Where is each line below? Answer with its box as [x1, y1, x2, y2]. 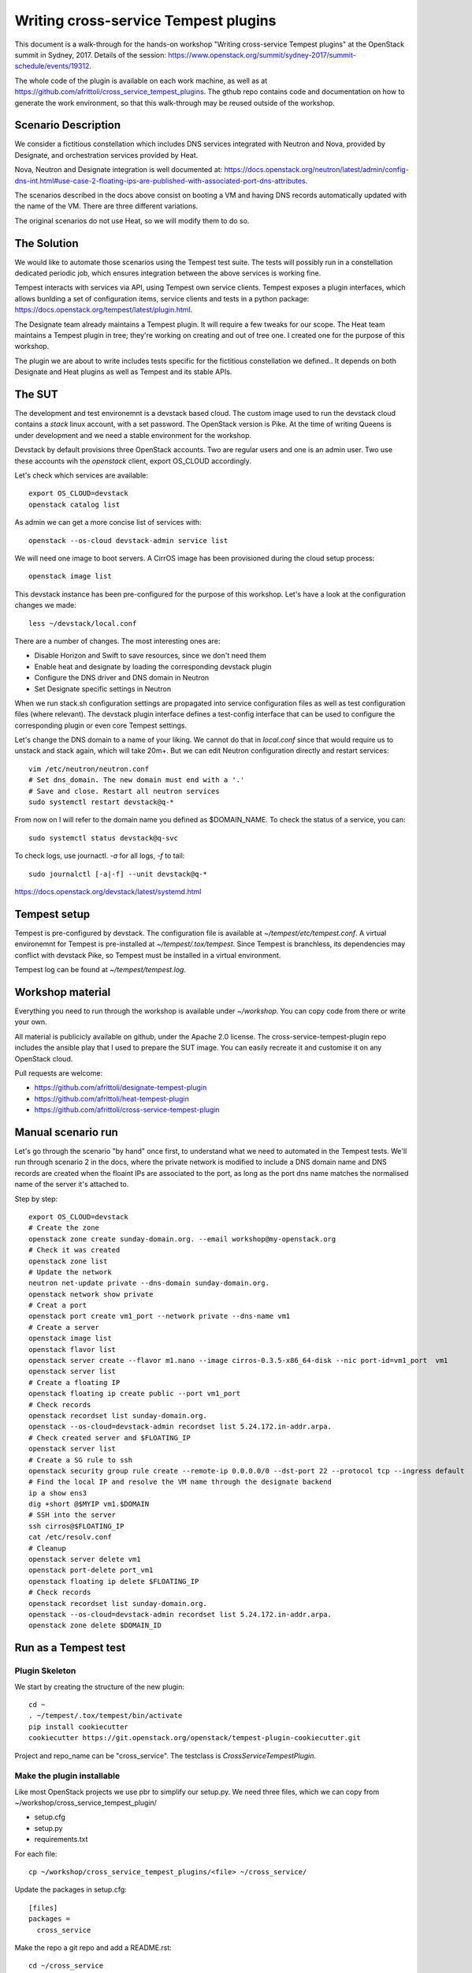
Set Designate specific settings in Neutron [34, 683, 172, 694]
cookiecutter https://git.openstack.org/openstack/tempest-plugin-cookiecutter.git [28, 1733, 362, 1743]
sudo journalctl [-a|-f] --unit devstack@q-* [28, 869, 208, 878]
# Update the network [28, 1267, 112, 1276]
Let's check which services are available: [14, 470, 149, 481]
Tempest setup [14, 908, 91, 921]
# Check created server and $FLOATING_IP [28, 1433, 191, 1442]
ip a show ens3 [28, 1488, 87, 1497]
